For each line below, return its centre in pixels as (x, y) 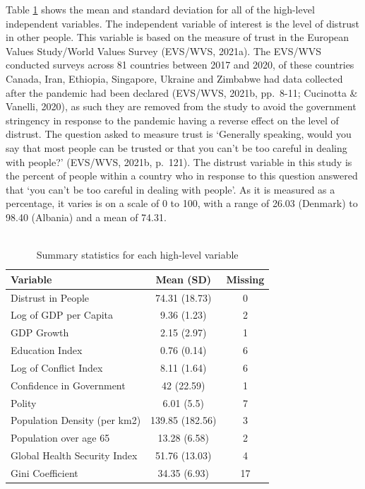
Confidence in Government (68, 385)
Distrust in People (50, 297)
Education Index (47, 350)
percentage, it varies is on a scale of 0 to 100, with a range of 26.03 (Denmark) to (182, 203)
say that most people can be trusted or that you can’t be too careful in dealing (176, 147)
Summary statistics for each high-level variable (137, 255)
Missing (245, 279)
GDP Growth (40, 332)
